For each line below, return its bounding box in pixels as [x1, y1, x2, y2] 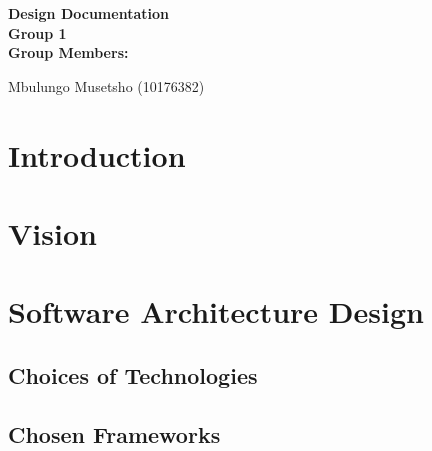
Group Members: [8, 42, 129, 63]
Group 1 [8, 22, 67, 43]
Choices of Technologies [8, 359, 258, 390]
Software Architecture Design [8, 291, 424, 332]
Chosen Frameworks [8, 418, 221, 449]
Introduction [8, 134, 186, 175]
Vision [8, 212, 97, 253]
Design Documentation [8, 3, 169, 23]
